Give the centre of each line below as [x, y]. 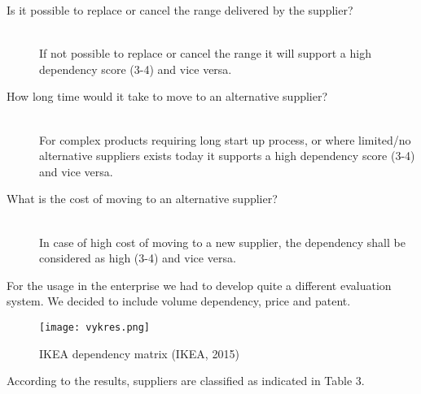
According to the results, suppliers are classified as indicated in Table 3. [186, 381]
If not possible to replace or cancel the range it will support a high [205, 53]
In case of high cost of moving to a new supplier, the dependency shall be [222, 242]
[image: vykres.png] [95, 327]
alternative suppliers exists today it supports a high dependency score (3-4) [227, 156]
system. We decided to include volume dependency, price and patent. [179, 301]
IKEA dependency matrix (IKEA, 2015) [139, 353]
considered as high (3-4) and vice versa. [138, 258]
